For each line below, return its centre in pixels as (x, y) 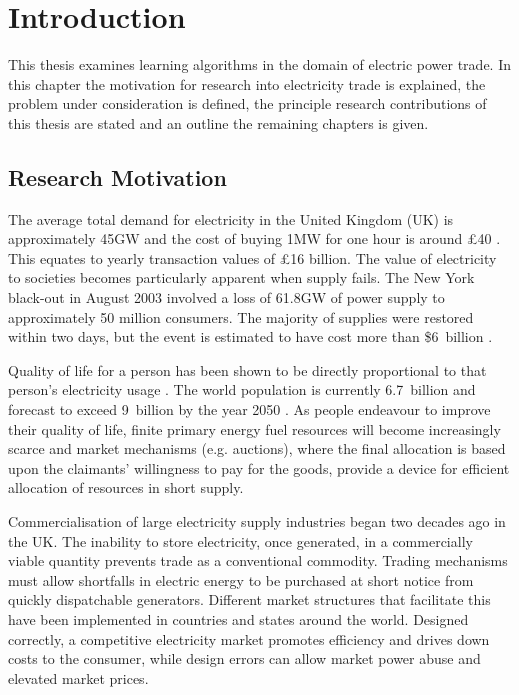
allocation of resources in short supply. (126, 487)
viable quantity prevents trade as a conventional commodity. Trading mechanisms (258, 560)
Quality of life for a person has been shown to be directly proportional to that (247, 369)
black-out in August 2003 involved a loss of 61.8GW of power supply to (226, 297)
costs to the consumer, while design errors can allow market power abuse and (244, 658)
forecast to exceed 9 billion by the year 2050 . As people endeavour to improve (249, 409)
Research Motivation (117, 176)
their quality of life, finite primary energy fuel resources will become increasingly (254, 428)
